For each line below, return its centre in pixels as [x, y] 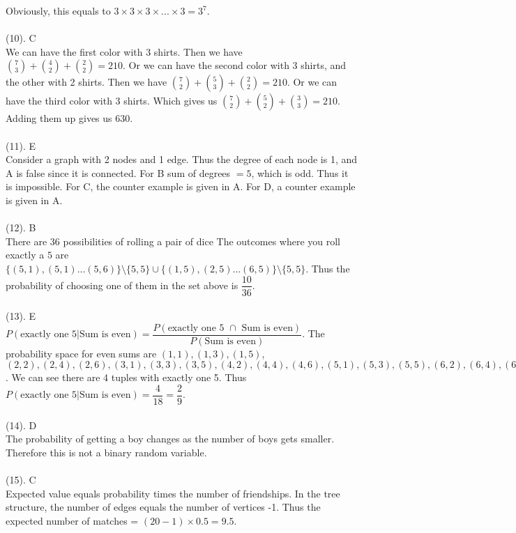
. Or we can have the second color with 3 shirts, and [235, 65]
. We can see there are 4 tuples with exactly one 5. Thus [126, 377]
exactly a [25, 255]
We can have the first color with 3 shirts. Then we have [124, 51]
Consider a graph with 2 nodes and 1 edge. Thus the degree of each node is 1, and [182, 159]
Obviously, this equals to [58, 10]
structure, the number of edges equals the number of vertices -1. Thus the [163, 507]
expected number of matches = [72, 520]
